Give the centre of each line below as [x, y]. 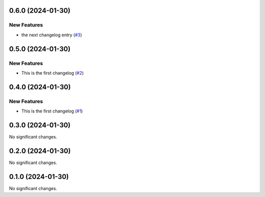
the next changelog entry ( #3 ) [52, 35]
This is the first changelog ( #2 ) [53, 73]
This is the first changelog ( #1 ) [52, 111]
